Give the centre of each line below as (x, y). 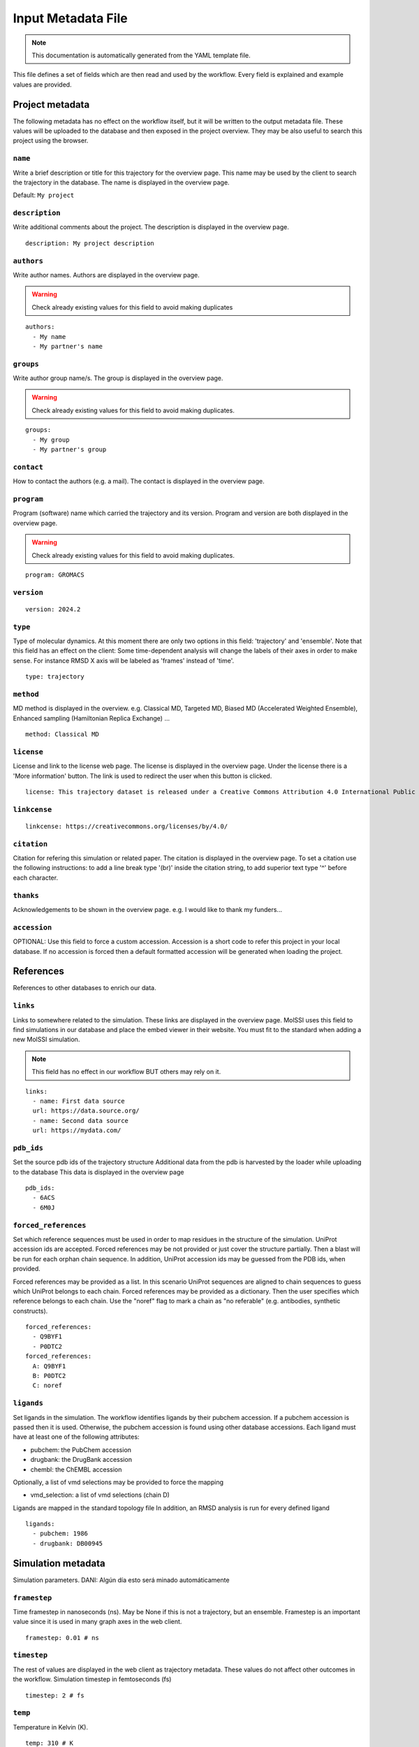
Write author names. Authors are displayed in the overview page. (106, 275)
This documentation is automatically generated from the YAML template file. (141, 55)
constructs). (30, 1311)
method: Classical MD (62, 734)
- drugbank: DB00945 (68, 1543)
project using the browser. (51, 140)
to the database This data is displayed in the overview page (98, 1172)
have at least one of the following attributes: (76, 1437)
